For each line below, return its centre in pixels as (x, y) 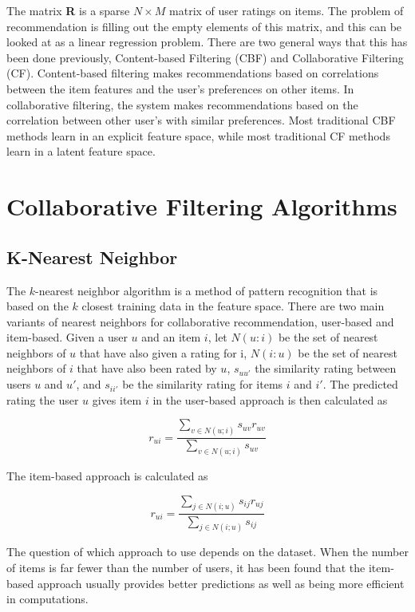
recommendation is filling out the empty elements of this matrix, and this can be (204, 26)
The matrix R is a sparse (68, 10)
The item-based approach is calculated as (107, 476)
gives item (117, 399)
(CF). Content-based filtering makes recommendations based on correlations (193, 73)
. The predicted (360, 384)
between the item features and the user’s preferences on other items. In (180, 88)
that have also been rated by (147, 368)
